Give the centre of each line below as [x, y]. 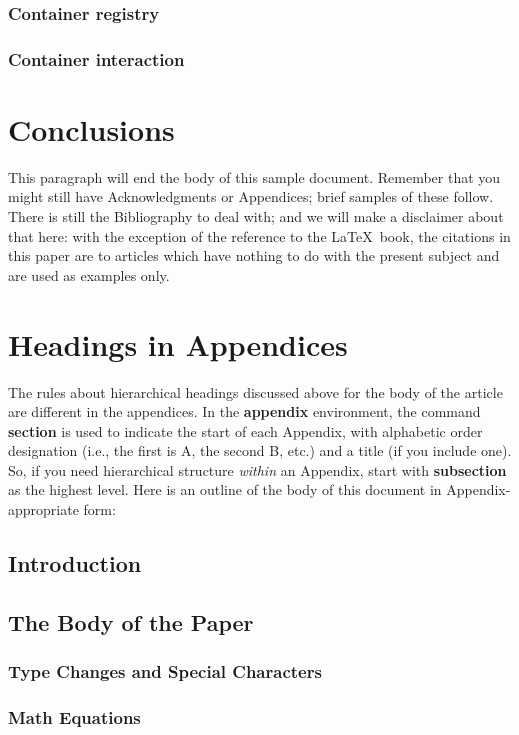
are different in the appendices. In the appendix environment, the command [244, 411]
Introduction [75, 563]
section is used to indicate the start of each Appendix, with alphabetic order [245, 430]
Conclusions [91, 128]
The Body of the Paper [131, 621]
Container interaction [96, 58]
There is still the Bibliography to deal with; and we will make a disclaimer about [256, 216]
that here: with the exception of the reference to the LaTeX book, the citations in [259, 235]
